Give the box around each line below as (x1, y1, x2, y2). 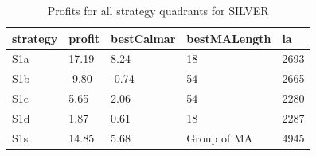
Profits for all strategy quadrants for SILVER (47, 2, 269, 18)
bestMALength (186, 29, 271, 46)
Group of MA (186, 129, 253, 146)
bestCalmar (111, 29, 176, 46)
